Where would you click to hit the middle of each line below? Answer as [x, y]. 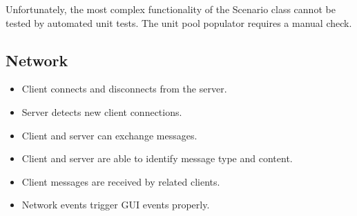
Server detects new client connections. [102, 111]
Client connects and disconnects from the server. [124, 89]
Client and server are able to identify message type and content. [157, 158]
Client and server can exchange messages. [109, 135]
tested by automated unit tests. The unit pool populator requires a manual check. [179, 22]
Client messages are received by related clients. [121, 181]
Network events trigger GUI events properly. [116, 205]
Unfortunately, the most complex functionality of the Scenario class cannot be [171, 9]
